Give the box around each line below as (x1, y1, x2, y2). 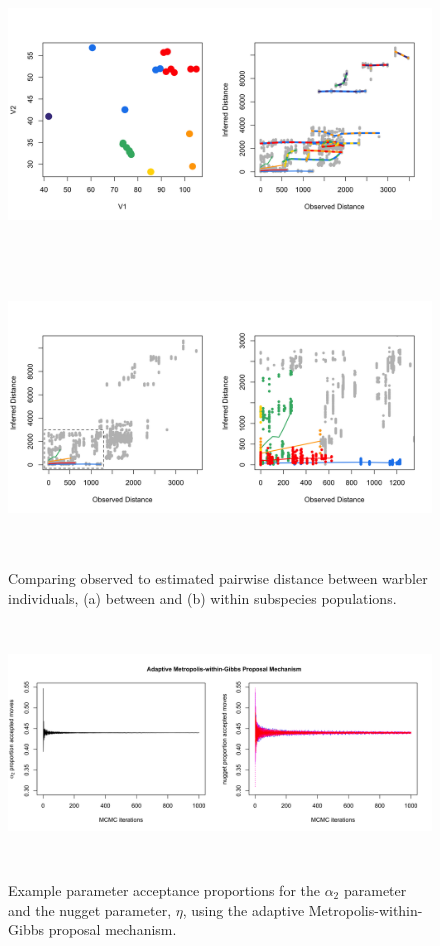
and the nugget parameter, (8, 899, 172, 920)
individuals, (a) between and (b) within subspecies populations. (8, 587, 397, 608)
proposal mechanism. (48, 919, 177, 940)
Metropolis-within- (308, 899, 423, 920)
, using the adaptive (182, 899, 305, 920)
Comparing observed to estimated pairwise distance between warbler (8, 568, 428, 589)
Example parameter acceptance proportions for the (8, 879, 320, 900)
